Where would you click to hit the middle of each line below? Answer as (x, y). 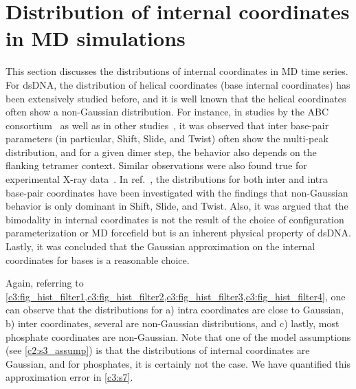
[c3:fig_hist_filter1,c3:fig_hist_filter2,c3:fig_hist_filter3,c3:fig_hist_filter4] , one (176, 296)
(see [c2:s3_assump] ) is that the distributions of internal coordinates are (158, 350)
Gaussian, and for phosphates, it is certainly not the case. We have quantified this (178, 363)
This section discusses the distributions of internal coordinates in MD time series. (177, 71)
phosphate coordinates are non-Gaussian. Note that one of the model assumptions (178, 336)
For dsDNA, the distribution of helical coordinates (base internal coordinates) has (178, 84)
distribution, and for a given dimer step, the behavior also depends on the (161, 152)
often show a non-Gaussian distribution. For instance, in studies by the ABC (167, 112)
